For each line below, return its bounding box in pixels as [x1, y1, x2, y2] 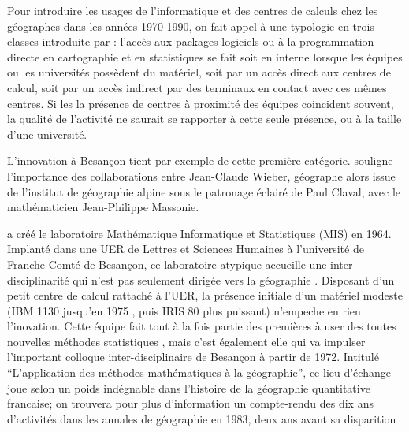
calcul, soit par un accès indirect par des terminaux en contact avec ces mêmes [7, 79, 387, 95]
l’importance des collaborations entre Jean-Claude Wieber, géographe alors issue [7, 167, 396, 184]
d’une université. [7, 125, 87, 142]
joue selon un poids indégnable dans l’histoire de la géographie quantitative [7, 379, 370, 396]
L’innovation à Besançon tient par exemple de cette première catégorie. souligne [7, 152, 393, 169]
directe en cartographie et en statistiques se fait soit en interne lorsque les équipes [7, 48, 403, 65]
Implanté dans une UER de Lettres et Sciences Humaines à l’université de [7, 240, 364, 257]
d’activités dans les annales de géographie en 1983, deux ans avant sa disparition [7, 410, 396, 426]
